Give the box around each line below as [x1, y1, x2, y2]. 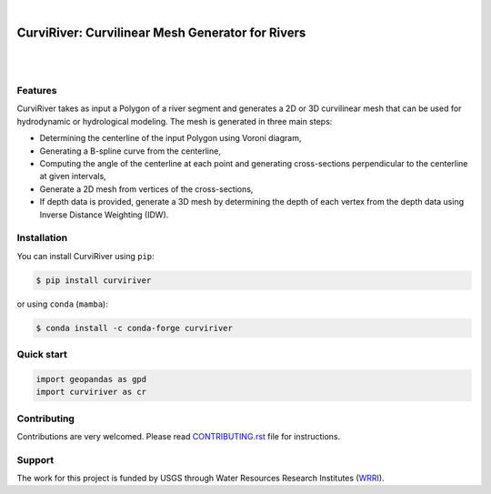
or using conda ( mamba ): [16, 298, 108, 309]
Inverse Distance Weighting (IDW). [39, 209, 169, 220]
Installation [16, 232, 68, 245]
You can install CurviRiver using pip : [16, 250, 155, 261]
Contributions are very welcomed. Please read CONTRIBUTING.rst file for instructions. [16, 430, 341, 441]
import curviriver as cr [35, 387, 147, 398]
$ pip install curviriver [35, 275, 152, 286]
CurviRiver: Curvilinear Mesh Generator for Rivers [16, 25, 306, 40]
